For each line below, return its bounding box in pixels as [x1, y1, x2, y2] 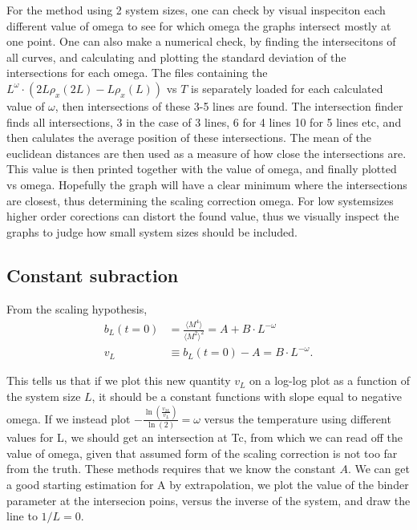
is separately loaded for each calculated [191, 79, 383, 96]
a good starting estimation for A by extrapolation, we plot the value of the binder [6, 476, 409, 493]
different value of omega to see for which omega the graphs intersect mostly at [6, 17, 391, 34]
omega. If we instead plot [6, 410, 131, 427]
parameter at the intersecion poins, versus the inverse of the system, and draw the [6, 492, 411, 508]
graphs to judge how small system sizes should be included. [6, 223, 298, 240]
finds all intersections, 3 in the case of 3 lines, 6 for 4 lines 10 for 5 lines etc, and [6, 113, 402, 130]
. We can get [347, 460, 410, 477]
